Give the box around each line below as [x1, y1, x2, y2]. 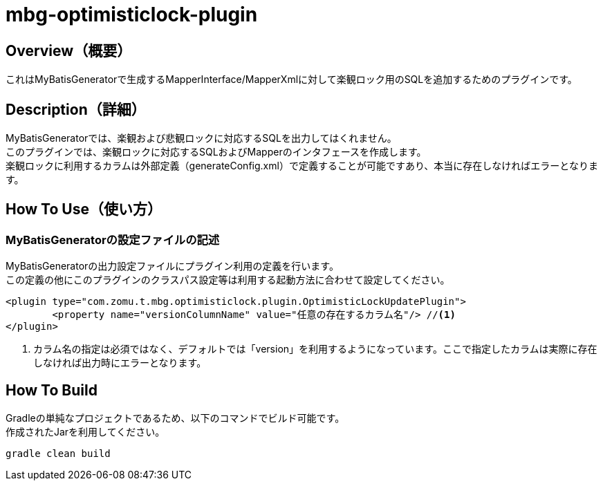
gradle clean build [6, 448, 111, 460]
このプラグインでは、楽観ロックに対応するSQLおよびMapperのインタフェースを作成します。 [6, 146, 427, 158]
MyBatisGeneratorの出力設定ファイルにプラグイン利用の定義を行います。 [6, 260, 339, 272]
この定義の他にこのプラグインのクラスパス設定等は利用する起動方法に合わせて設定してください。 [6, 274, 450, 286]
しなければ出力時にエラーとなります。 [33, 357, 207, 369]
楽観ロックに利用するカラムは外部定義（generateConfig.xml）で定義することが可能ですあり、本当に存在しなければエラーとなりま [6, 160, 598, 172]
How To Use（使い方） [6, 200, 162, 218]
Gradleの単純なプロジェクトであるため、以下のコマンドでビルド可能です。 [6, 412, 345, 424]
